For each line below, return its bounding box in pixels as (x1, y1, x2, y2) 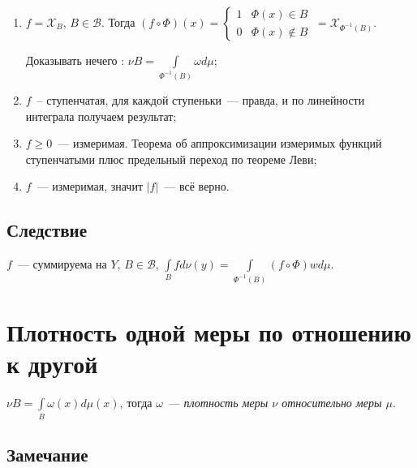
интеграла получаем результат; (25, 107, 177, 124)
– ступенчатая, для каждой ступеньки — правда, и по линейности (37, 91, 365, 108)
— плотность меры (168, 394, 269, 411)
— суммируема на (17, 255, 107, 273)
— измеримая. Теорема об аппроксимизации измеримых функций (58, 135, 382, 152)
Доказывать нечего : (25, 52, 125, 68)
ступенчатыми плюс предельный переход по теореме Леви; (25, 150, 317, 167)
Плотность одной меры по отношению (6, 316, 411, 349)
